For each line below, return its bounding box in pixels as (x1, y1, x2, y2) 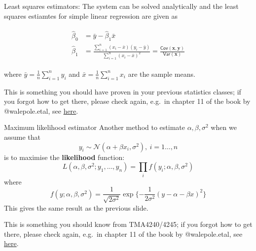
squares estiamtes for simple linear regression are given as (4, 10, 178, 21)
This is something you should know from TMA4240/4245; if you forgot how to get (4, 219, 253, 229)
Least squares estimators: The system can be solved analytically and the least (4, 1, 239, 11)
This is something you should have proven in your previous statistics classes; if (4, 86, 241, 96)
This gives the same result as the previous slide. (4, 202, 148, 213)
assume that (4, 132, 41, 142)
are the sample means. (128, 68, 195, 79)
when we (211, 122, 237, 132)
